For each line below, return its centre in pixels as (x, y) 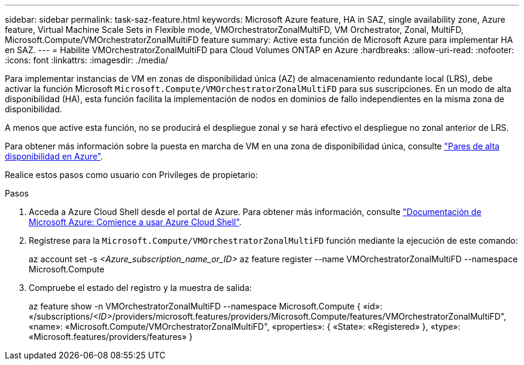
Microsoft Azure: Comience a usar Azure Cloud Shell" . (135, 222)
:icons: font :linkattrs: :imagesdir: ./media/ (87, 60)
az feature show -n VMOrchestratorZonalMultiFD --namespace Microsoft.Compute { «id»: (205, 306)
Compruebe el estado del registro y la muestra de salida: (140, 288)
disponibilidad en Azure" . (54, 156)
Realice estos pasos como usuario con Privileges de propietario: (131, 175)
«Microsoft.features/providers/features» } (111, 337)
